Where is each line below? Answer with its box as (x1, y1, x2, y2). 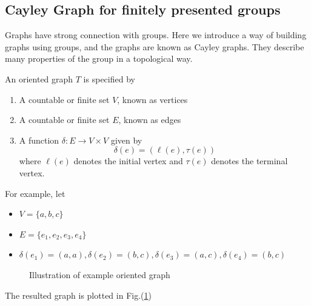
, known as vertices (117, 93, 188, 105)
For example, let (5, 187, 65, 199)
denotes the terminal (211, 155, 288, 167)
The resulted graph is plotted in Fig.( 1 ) (5, 288, 152, 301)
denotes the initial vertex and (73, 155, 183, 167)
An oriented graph (5, 72, 73, 85)
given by (110, 133, 142, 146)
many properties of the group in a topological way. (5, 52, 193, 65)
